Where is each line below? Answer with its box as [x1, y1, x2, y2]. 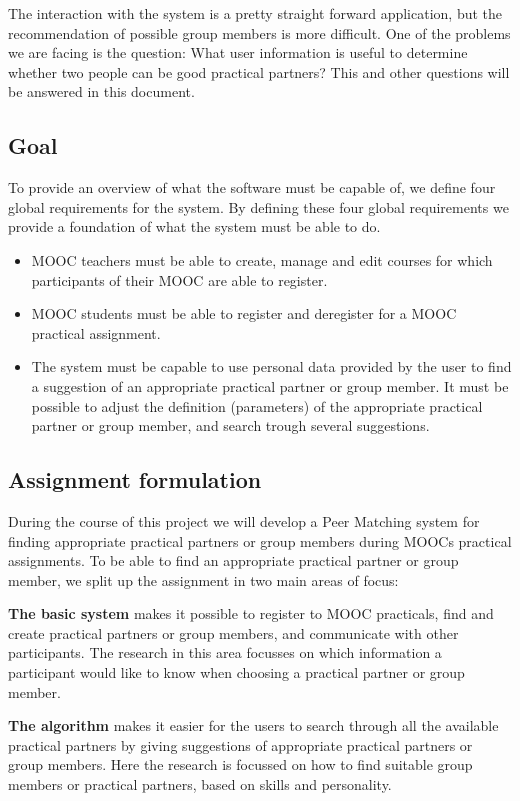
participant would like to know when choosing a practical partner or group [8, 662, 465, 683]
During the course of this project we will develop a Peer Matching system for [8, 510, 480, 531]
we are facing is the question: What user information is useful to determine [8, 42, 468, 63]
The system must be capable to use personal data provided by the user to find [31, 356, 512, 377]
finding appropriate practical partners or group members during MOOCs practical [8, 530, 512, 551]
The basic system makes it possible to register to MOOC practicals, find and [8, 603, 494, 624]
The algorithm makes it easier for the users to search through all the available [8, 715, 499, 736]
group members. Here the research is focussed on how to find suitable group [8, 754, 473, 775]
